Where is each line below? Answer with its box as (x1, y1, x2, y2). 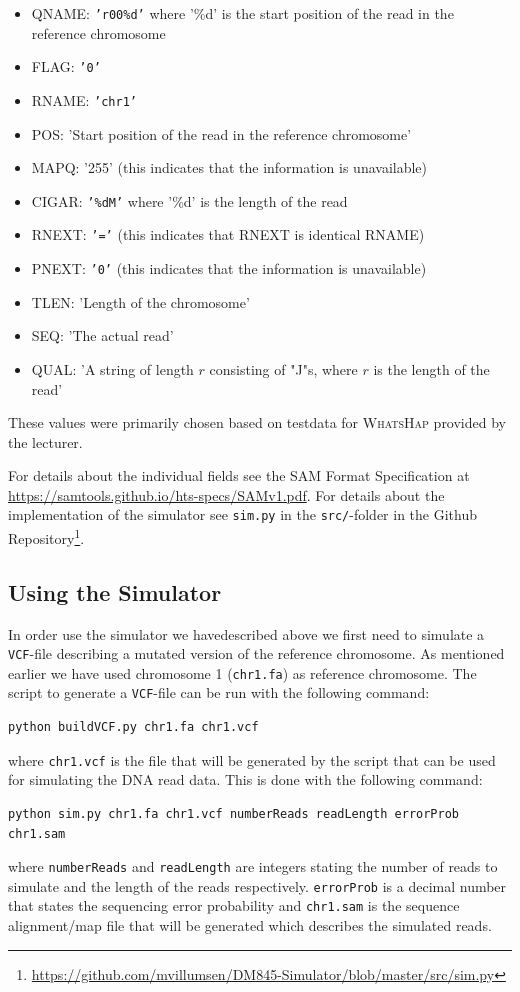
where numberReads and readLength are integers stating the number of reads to (8, 856, 498, 877)
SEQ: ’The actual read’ (31, 325, 174, 346)
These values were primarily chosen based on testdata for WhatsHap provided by (8, 412, 506, 433)
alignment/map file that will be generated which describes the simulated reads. (8, 915, 492, 936)
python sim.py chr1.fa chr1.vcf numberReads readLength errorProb (8, 806, 460, 821)
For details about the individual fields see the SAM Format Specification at (8, 465, 470, 486)
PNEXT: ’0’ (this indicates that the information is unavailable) (31, 258, 427, 279)
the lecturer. (8, 431, 83, 452)
